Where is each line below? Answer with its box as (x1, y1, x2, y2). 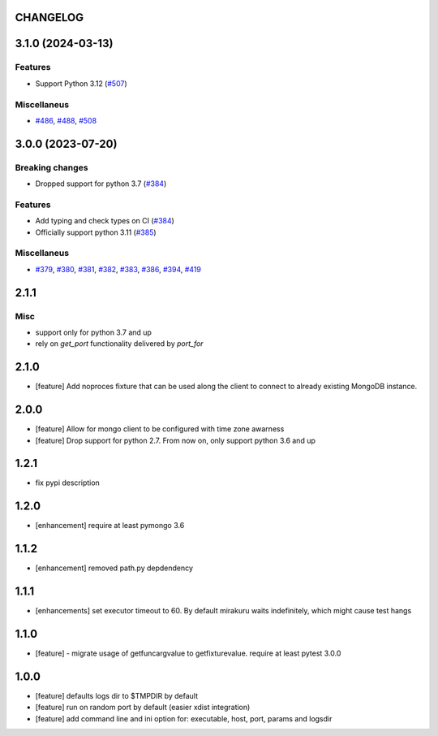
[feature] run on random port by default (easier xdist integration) (35, 703, 251, 712)
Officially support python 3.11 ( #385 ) (35, 227, 157, 237)
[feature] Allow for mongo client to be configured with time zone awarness (35, 424, 285, 434)
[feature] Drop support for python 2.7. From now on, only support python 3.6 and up (35, 435, 316, 445)
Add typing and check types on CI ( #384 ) (35, 216, 174, 226)
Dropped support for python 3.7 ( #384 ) (35, 179, 167, 188)
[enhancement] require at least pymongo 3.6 (35, 521, 185, 530)
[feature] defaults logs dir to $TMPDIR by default (35, 691, 199, 700)
